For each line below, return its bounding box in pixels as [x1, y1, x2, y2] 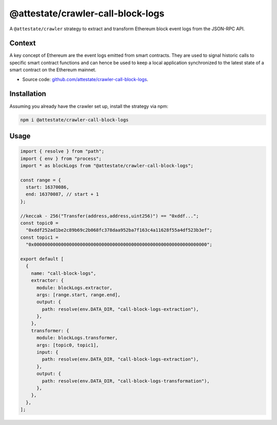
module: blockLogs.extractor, [36, 285, 113, 291]
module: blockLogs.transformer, [36, 335, 118, 341]
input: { [36, 349, 58, 355]
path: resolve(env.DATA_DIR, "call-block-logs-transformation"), [42, 378, 210, 384]
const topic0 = [20, 220, 58, 226]
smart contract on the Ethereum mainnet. [9, 67, 96, 73]
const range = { [20, 177, 62, 183]
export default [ [20, 256, 64, 261]
